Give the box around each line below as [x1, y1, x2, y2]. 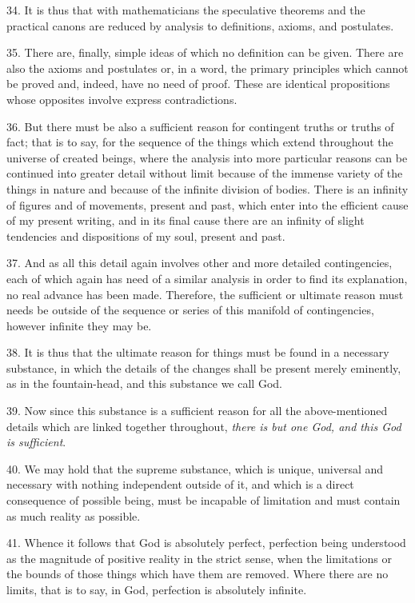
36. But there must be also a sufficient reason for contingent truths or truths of [6, 118, 394, 134]
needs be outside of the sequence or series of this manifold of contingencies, [6, 301, 374, 318]
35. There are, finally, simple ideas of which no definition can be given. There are [6, 44, 404, 61]
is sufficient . [6, 433, 66, 450]
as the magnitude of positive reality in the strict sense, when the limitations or [6, 549, 393, 566]
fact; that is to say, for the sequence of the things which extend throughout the [6, 134, 393, 150]
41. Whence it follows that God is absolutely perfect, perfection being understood [6, 534, 406, 551]
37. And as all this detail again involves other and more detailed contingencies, [6, 254, 393, 271]
